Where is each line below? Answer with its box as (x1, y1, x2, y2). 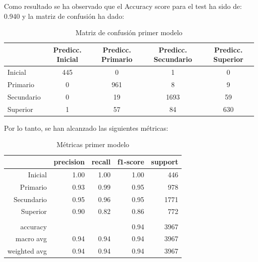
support (151, 157, 179, 167)
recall (91, 157, 111, 167)
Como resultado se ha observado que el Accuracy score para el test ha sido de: (4, 1, 242, 11)
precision (54, 157, 85, 167)
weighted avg (7, 246, 47, 256)
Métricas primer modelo (56, 139, 129, 150)
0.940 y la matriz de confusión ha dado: (4, 10, 125, 21)
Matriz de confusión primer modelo (75, 27, 183, 38)
